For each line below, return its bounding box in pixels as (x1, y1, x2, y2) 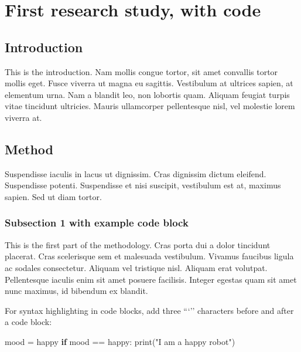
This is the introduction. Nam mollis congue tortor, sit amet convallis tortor (5, 65, 278, 77)
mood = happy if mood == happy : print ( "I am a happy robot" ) (5, 335, 235, 347)
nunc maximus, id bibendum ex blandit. (5, 285, 148, 297)
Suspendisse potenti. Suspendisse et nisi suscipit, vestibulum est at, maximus (5, 179, 281, 191)
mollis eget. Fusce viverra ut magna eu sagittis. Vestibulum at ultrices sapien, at (5, 77, 293, 89)
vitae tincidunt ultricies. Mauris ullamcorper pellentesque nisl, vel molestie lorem (5, 100, 295, 112)
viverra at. (5, 111, 42, 123)
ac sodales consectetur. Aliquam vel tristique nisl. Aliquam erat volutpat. (5, 261, 268, 273)
